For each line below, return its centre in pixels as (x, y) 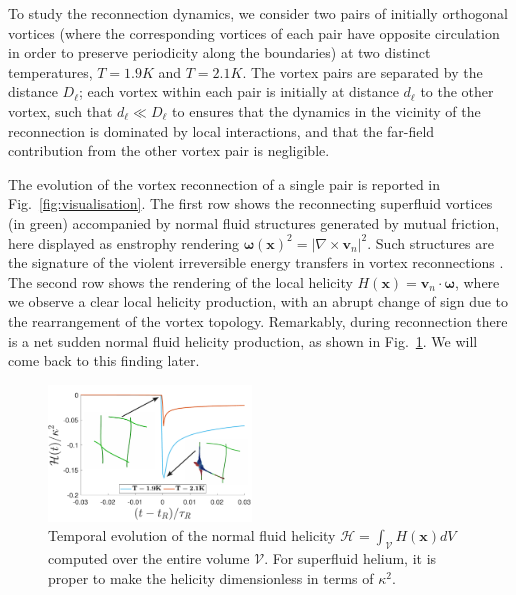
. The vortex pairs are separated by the (362, 71)
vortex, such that (60, 110)
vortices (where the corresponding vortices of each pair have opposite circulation (254, 32)
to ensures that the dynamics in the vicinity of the (326, 110)
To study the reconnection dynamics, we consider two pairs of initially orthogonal (258, 13)
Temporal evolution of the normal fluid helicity (192, 535)
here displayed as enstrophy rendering (124, 242)
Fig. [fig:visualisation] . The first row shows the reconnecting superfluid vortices (250, 203)
